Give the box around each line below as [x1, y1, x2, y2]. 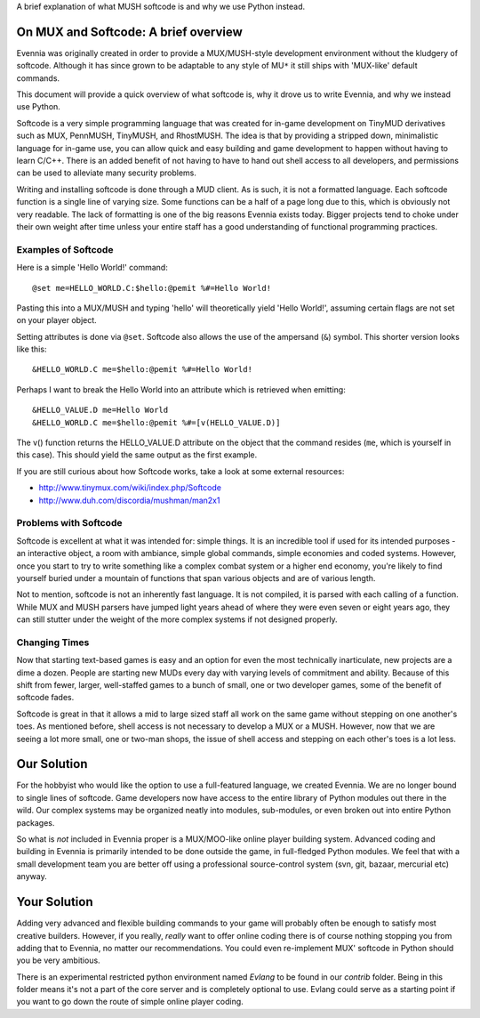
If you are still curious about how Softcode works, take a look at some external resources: [16, 465, 345, 476]
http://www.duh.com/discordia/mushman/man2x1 [38, 495, 220, 505]
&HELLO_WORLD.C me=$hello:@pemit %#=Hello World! [32, 365, 253, 375]
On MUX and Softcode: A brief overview [16, 24, 244, 39]
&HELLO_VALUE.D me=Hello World [32, 405, 169, 416]
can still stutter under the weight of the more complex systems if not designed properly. [16, 614, 338, 625]
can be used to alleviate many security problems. [16, 167, 197, 178]
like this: [16, 343, 47, 355]
